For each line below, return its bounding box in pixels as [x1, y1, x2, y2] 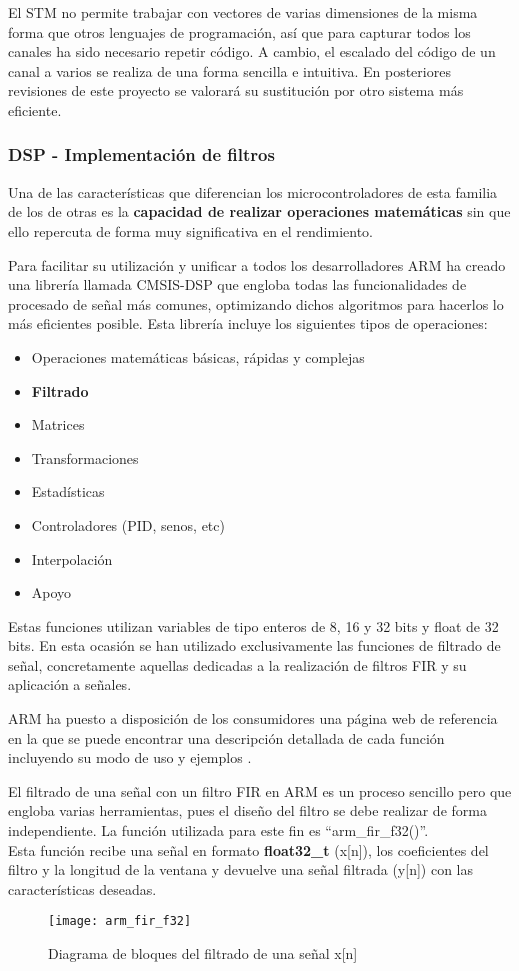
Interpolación [31, 548, 113, 569]
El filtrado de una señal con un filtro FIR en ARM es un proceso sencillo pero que [8, 780, 512, 801]
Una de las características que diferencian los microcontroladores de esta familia [8, 181, 498, 202]
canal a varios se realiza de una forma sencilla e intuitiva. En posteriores [8, 60, 451, 81]
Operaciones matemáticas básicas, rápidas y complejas [31, 346, 365, 367]
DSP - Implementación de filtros [8, 142, 275, 167]
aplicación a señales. [8, 674, 132, 695]
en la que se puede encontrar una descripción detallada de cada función [8, 727, 445, 748]
